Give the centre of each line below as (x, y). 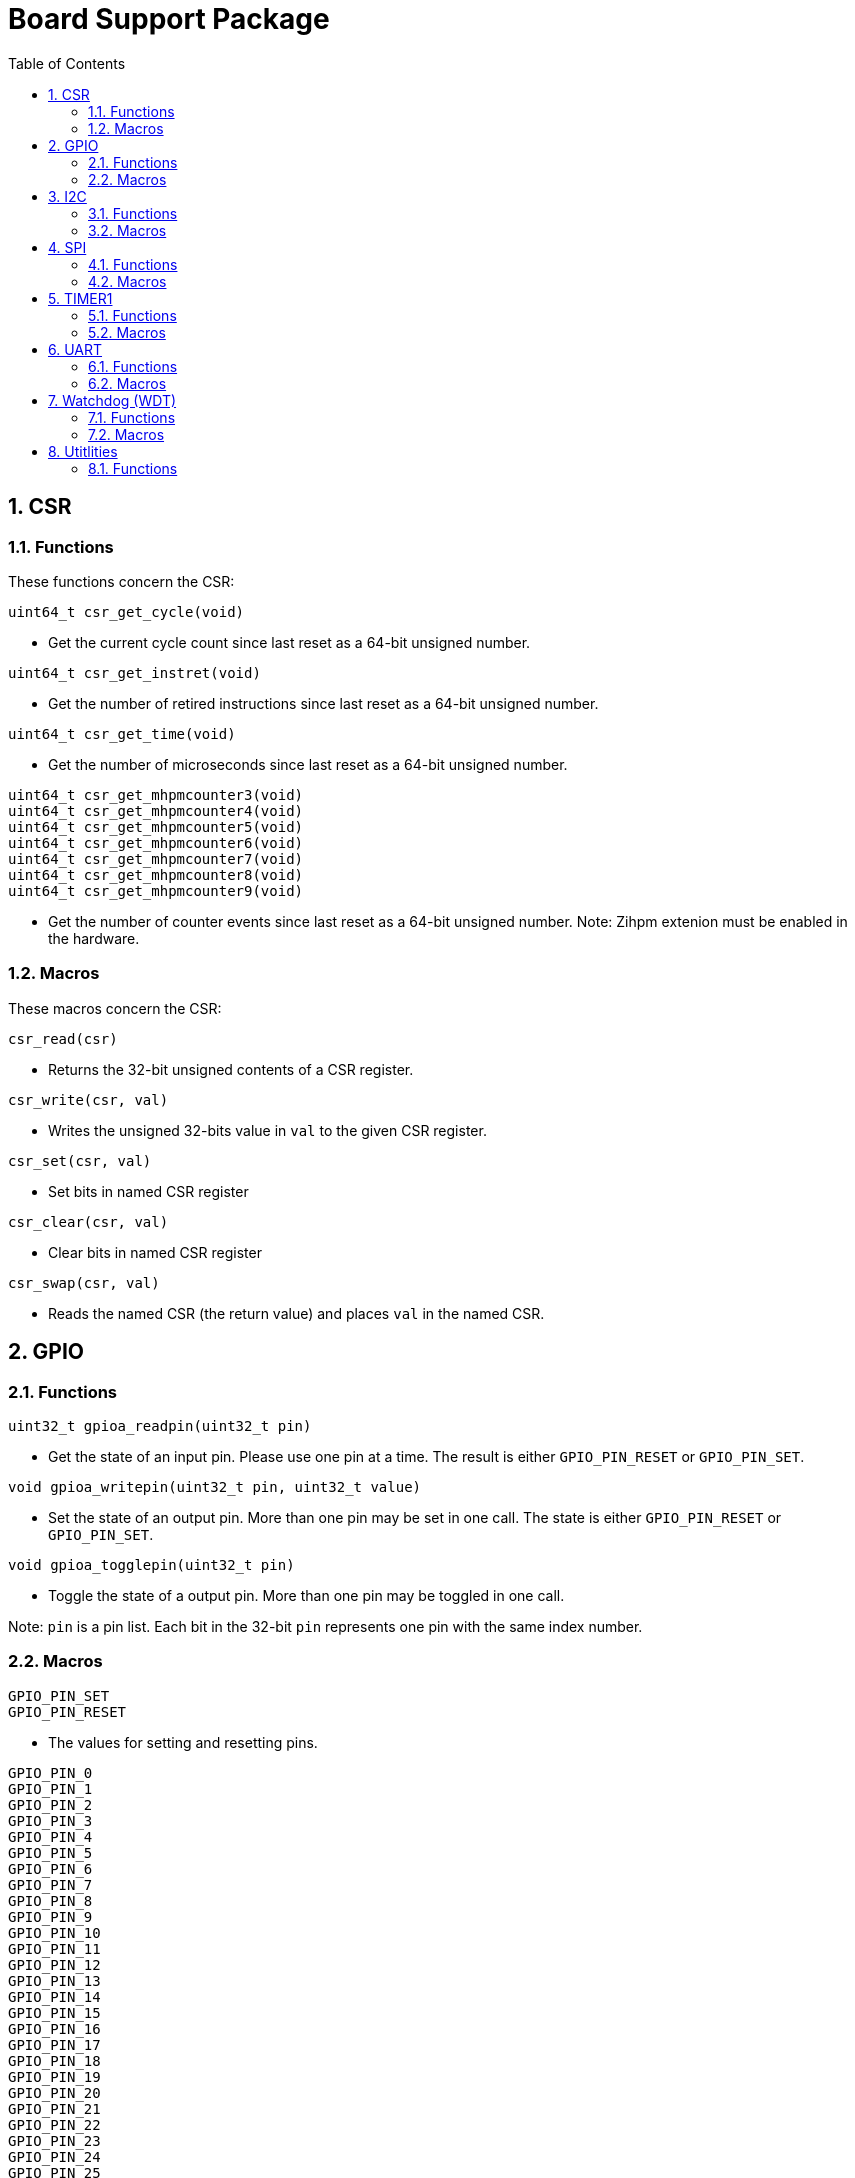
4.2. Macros (127, 281)
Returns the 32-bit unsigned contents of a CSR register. (231, 1069)
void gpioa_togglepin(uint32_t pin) (151, 1564)
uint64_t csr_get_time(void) (122, 733)
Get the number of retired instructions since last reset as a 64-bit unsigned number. (323, 703)
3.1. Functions (133, 213)
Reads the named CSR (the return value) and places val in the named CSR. (296, 1313)
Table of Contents (67, 63)
